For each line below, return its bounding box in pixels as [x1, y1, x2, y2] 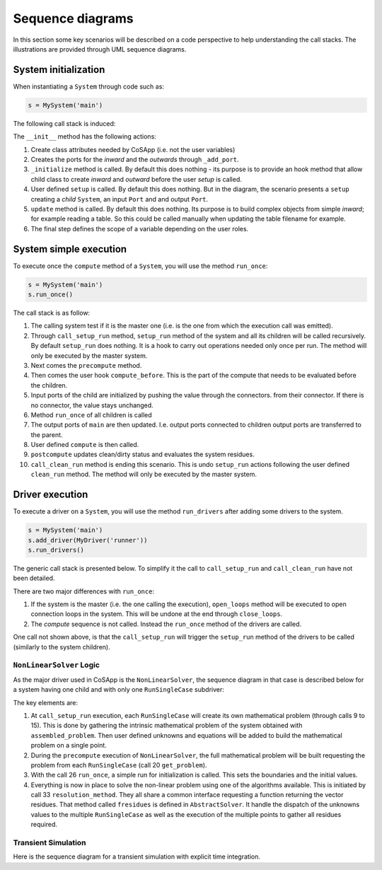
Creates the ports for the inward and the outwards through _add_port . [30, 155, 240, 163]
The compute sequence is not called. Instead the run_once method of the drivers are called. [30, 620, 302, 628]
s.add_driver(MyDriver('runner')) [28, 536, 148, 544]
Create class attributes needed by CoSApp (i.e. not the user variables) [30, 145, 236, 153]
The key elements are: [13, 698, 78, 707]
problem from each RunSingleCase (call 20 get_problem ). [30, 760, 207, 769]
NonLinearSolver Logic [13, 660, 100, 670]
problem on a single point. [30, 741, 108, 750]
